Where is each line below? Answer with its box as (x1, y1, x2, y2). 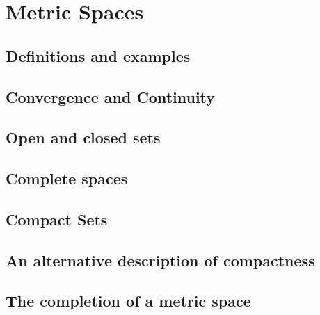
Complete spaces (6, 168, 128, 189)
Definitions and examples (6, 45, 191, 66)
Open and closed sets (6, 127, 161, 148)
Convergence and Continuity (6, 86, 216, 107)
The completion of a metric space (6, 290, 251, 312)
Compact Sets (6, 208, 108, 229)
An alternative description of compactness (6, 249, 315, 270)
